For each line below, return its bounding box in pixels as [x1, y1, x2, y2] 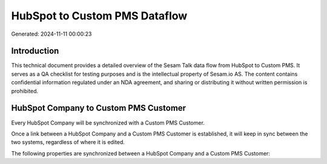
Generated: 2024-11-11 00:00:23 [11, 30, 92, 38]
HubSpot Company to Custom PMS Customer [11, 103, 187, 113]
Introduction [11, 46, 59, 56]
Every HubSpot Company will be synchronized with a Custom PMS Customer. [11, 119, 205, 126]
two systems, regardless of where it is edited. [11, 139, 125, 146]
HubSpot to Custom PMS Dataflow [11, 9, 188, 22]
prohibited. [11, 87, 39, 94]
